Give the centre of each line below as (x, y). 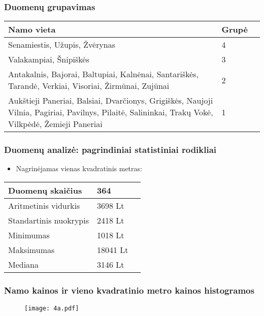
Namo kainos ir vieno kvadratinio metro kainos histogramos (129, 290)
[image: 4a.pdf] (52, 309)
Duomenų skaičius (45, 191)
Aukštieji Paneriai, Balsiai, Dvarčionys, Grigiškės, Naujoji (111, 101)
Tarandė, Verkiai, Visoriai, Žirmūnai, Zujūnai (89, 86)
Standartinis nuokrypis (48, 220)
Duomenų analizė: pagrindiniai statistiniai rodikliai (110, 150)
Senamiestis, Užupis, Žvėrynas (62, 45)
